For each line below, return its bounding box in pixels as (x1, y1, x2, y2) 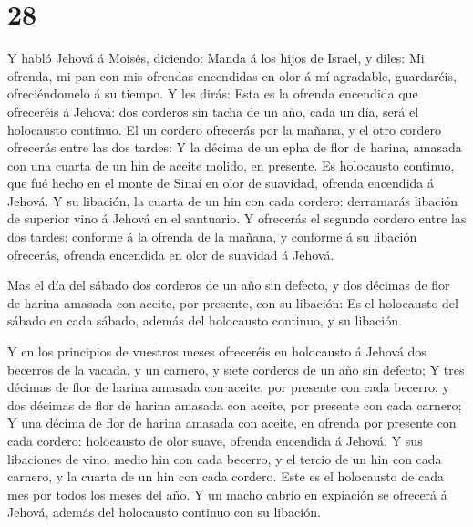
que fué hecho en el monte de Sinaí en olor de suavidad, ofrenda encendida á (7, 173, 434, 192)
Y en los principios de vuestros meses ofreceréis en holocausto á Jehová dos (7, 342, 427, 361)
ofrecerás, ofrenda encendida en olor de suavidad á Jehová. (7, 244, 334, 263)
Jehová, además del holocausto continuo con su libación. (7, 502, 321, 522)
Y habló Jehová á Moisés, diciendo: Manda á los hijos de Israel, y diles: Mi (7, 48, 425, 67)
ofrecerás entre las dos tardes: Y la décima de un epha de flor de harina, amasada (7, 138, 462, 157)
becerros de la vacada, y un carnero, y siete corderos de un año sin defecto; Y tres (7, 359, 465, 378)
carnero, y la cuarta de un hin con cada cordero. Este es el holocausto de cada (7, 467, 444, 486)
